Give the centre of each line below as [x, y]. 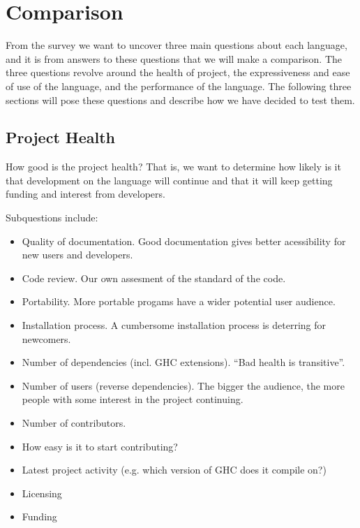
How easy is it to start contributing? [100, 446]
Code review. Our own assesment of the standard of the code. [154, 278]
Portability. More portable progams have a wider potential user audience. [179, 301]
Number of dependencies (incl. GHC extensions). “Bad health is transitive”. [183, 362]
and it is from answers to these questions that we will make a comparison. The [174, 58]
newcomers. [46, 338]
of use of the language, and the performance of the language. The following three [179, 86]
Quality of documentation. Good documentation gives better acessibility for [184, 241]
